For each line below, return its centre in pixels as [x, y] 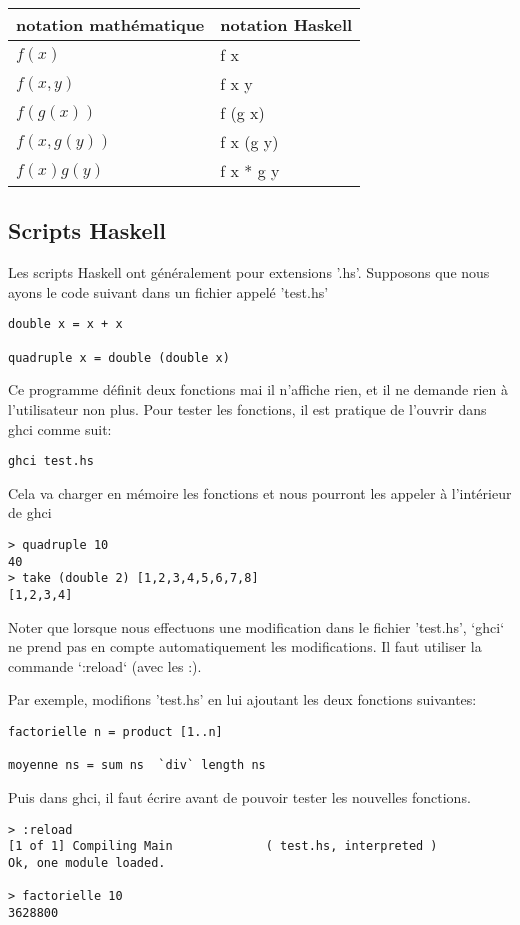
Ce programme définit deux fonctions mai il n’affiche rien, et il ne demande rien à [258, 389]
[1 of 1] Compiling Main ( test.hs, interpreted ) [223, 846]
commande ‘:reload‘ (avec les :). [105, 665]
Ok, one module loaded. [87, 862]
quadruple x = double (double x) [119, 357]
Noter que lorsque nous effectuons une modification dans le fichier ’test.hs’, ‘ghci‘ [256, 626]
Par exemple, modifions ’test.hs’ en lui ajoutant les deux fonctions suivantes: [242, 699]
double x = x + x [65, 324]
